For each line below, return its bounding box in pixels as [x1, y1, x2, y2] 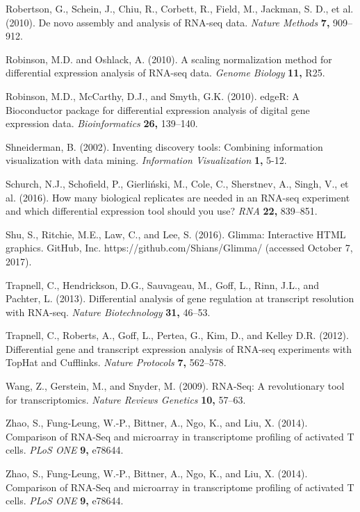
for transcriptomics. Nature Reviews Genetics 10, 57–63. [6, 392, 246, 406]
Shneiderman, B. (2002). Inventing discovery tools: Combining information [6, 139, 323, 154]
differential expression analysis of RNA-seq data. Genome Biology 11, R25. [6, 65, 325, 80]
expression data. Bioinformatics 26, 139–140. [6, 116, 198, 131]
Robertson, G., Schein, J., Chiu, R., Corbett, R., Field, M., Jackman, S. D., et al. [6, 1, 354, 15]
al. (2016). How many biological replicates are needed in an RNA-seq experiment [6, 190, 350, 204]
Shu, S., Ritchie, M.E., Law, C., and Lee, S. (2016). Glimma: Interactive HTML [6, 226, 346, 241]
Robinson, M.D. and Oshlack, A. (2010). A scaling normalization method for [6, 51, 332, 66]
